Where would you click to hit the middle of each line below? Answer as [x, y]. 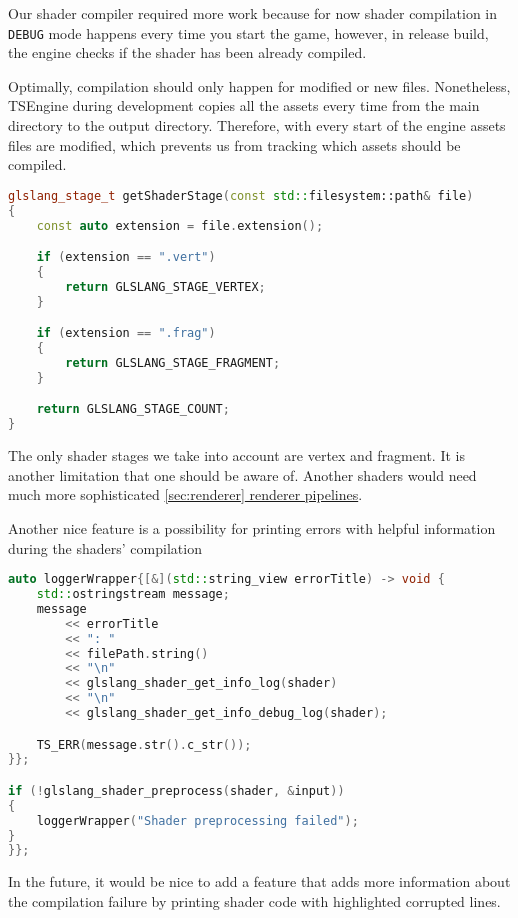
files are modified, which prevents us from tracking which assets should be [234, 144]
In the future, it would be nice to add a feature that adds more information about [259, 881]
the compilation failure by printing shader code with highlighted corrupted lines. [254, 900]
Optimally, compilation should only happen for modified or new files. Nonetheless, [259, 85]
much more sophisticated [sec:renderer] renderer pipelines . [185, 494]
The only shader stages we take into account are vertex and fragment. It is [236, 455]
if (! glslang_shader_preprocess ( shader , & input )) [176, 790]
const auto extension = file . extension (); [180, 225]
